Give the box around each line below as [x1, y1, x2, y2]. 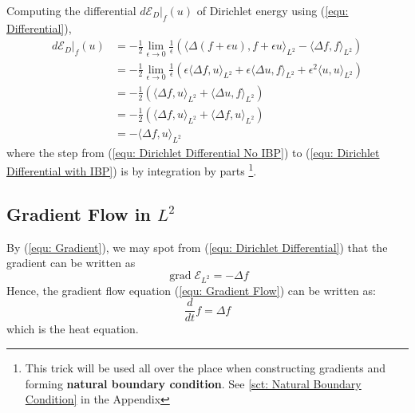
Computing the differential [6, 2, 136, 18]
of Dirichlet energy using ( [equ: [196, 2, 349, 18]
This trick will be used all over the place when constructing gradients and [25, 360, 385, 376]
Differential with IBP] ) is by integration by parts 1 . [6, 160, 257, 179]
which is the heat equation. [6, 321, 139, 337]
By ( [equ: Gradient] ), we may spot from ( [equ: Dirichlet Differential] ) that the [6, 238, 388, 255]
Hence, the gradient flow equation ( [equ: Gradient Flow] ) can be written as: [6, 281, 376, 298]
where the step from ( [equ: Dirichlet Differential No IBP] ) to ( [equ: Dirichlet [6, 144, 380, 160]
